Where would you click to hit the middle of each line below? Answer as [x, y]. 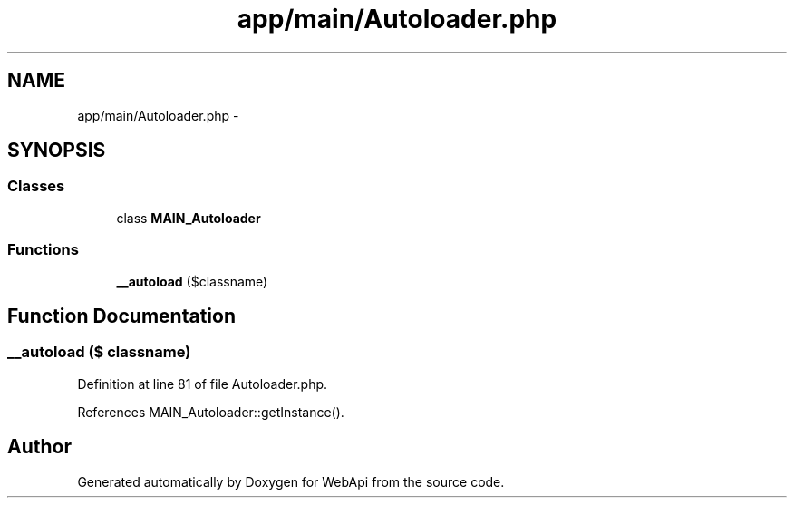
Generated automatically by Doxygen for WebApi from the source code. [291, 481]
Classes [36, 186]
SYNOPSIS [57, 151]
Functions [43, 250]
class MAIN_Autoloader [189, 218]
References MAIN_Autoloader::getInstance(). [211, 412]
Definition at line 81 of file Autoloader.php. [203, 384]
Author [39, 447]
